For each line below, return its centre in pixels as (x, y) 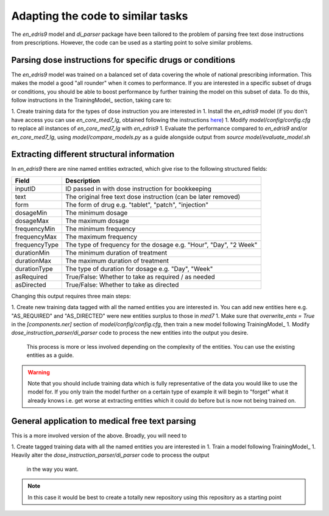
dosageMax (32, 221)
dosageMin (31, 212)
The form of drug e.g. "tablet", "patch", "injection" (137, 204)
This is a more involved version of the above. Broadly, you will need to (99, 435)
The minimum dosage (96, 212)
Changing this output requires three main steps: (71, 296)
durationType (34, 268)
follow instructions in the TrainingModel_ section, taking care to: (91, 100)
